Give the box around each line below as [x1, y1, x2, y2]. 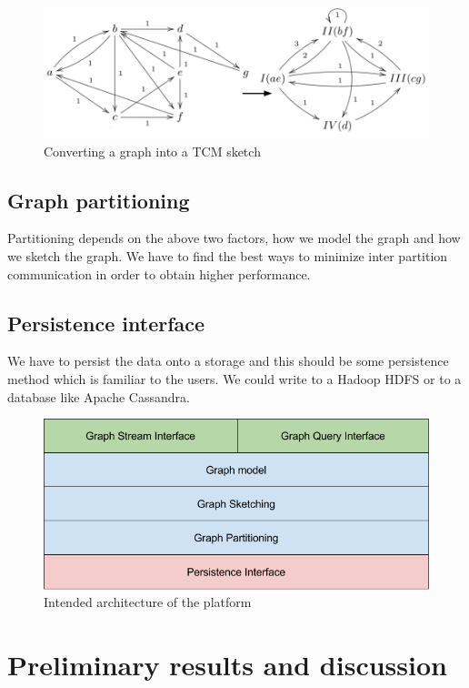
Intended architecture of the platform [44, 592, 252, 612]
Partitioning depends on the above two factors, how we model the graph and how [7, 228, 461, 248]
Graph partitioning [7, 186, 190, 214]
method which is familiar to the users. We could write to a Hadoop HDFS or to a [7, 369, 462, 388]
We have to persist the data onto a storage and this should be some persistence [7, 351, 449, 370]
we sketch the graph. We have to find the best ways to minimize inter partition [7, 247, 448, 265]
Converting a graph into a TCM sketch [44, 141, 261, 160]
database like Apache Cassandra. [7, 387, 190, 406]
